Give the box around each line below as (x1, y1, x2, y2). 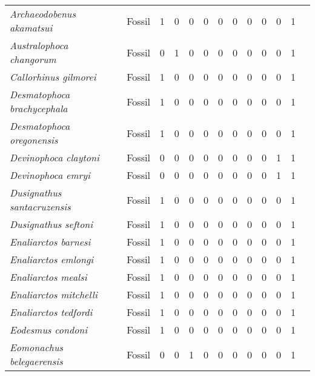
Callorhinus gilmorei (10, 70, 96, 84)
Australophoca (10, 38, 68, 52)
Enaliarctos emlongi (10, 252, 94, 266)
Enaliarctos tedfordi (10, 305, 93, 319)
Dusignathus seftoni (10, 217, 93, 231)
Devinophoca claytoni (10, 150, 99, 164)
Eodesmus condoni (10, 323, 88, 337)
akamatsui (10, 21, 53, 35)
